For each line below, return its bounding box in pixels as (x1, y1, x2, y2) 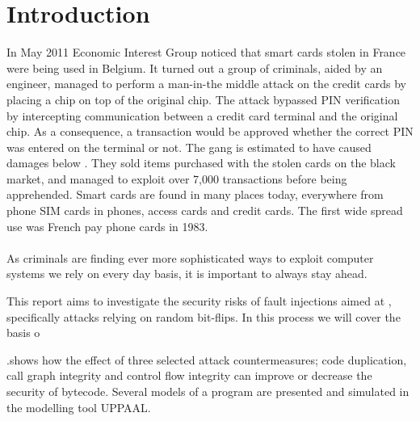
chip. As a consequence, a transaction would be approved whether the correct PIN (6, 123, 414, 140)
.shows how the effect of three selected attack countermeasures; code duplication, (6, 351, 407, 368)
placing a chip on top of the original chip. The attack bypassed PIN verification (6, 91, 400, 107)
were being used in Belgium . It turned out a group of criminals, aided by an (6, 59, 383, 76)
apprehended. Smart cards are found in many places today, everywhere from (6, 186, 384, 203)
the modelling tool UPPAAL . (6, 398, 151, 415)
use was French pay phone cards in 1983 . (6, 217, 208, 234)
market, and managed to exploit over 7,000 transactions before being (6, 170, 347, 187)
